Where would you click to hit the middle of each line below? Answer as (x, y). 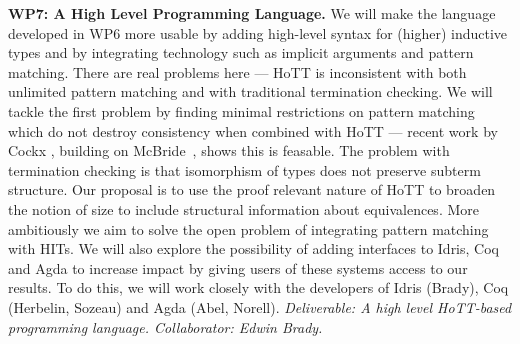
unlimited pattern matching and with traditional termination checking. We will (250, 91)
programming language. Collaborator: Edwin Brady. (165, 326)
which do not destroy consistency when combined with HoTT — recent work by (253, 130)
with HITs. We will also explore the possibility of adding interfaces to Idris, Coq (253, 248)
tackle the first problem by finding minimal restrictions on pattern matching (241, 110)
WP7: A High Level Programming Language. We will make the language (252, 13)
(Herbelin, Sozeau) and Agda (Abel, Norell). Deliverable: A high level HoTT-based (260, 306)
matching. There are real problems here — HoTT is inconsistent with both (237, 71)
